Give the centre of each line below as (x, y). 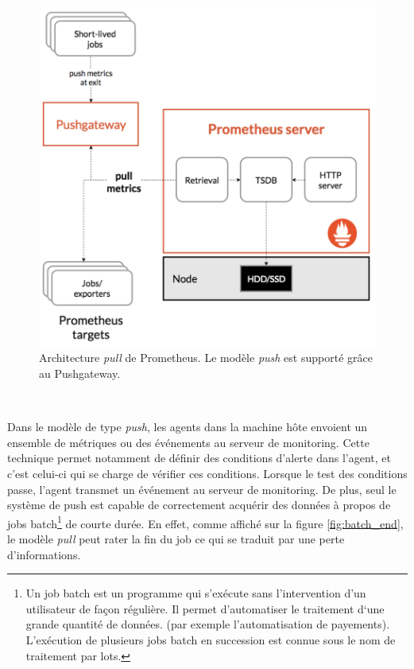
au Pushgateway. (80, 373)
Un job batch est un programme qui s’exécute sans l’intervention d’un (196, 593)
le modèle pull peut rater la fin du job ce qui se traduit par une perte (176, 539)
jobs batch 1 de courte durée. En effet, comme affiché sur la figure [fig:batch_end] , (205, 522)
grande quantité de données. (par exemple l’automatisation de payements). (208, 624)
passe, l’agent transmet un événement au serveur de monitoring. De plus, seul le (202, 489)
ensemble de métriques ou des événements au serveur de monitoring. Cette (188, 442)
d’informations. (44, 554)
